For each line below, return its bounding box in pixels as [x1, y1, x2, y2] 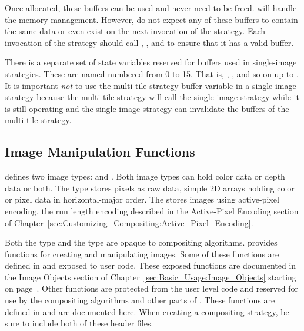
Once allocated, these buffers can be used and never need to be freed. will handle [5, 2, 297, 14]
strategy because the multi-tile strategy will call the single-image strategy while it [5, 91, 299, 103]
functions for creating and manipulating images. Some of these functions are [5, 247, 279, 260]
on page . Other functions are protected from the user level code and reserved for [5, 282, 299, 294]
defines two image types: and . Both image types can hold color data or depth [5, 170, 285, 183]
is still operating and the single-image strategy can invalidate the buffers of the [5, 102, 289, 114]
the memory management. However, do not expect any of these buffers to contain [5, 13, 298, 25]
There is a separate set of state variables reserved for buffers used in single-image [5, 56, 297, 68]
